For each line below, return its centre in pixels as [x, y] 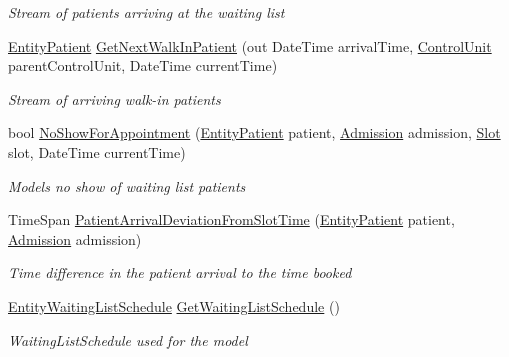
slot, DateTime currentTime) [97, 151]
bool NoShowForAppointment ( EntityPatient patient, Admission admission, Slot [254, 132]
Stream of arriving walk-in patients [114, 98]
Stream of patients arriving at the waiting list [146, 12]
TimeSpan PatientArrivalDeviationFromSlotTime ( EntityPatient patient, [231, 219]
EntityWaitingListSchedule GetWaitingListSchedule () [174, 305]
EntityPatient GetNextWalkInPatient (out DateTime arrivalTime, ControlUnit [250, 45]
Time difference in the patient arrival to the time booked [180, 272]
